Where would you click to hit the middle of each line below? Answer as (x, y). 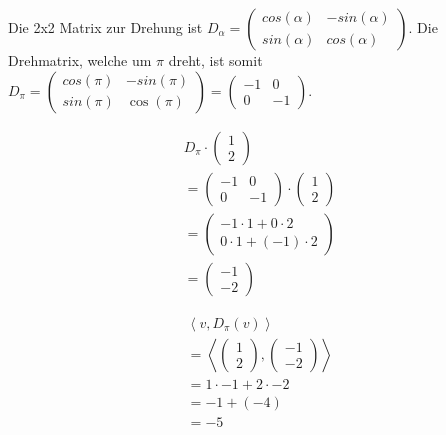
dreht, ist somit (215, 60)
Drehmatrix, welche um (80, 60)
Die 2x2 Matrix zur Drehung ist (105, 27)
